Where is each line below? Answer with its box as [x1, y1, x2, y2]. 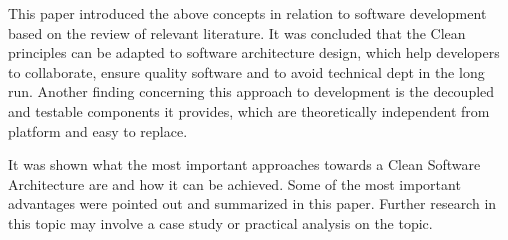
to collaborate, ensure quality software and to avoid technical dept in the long [8, 61, 485, 82]
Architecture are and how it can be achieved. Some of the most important [8, 173, 461, 194]
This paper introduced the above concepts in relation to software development [8, 3, 487, 23]
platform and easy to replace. [8, 120, 188, 141]
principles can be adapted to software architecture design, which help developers [8, 42, 500, 63]
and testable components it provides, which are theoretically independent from [8, 100, 490, 121]
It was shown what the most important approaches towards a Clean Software [8, 154, 481, 175]
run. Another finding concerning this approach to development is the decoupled [8, 81, 495, 102]
